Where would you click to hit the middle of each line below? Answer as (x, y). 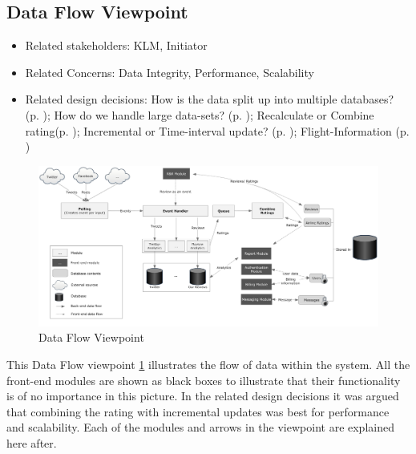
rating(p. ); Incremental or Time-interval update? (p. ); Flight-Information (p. (217, 130)
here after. (32, 442)
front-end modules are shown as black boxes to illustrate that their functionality (204, 380)
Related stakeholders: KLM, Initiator (116, 45)
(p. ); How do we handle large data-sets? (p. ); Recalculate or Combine (200, 114)
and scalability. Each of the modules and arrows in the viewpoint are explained (200, 427)
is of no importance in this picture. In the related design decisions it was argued (203, 396)
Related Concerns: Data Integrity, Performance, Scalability (170, 72)
